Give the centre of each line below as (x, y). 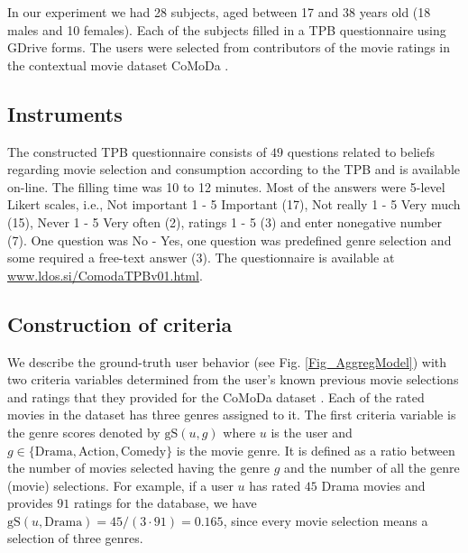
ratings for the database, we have (165, 503)
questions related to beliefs (361, 151)
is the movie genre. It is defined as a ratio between (316, 450)
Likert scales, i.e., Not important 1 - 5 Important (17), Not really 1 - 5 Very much (234, 204)
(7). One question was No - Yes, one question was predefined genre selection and (229, 240)
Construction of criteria (120, 323)
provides (30, 503)
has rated (275, 485)
